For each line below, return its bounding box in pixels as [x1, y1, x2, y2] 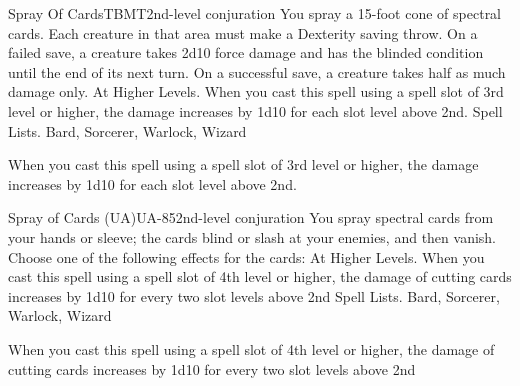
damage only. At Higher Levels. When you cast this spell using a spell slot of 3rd [8, 81, 504, 102]
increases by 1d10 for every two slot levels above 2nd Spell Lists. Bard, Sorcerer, [8, 285, 500, 306]
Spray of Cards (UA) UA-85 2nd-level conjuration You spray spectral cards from [8, 207, 494, 228]
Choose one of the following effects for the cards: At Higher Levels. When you [8, 246, 485, 267]
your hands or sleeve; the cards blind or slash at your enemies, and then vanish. [8, 226, 497, 247]
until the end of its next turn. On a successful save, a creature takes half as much [8, 61, 506, 82]
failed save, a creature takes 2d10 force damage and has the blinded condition [8, 42, 484, 63]
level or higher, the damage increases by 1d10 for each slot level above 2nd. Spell [8, 100, 503, 121]
